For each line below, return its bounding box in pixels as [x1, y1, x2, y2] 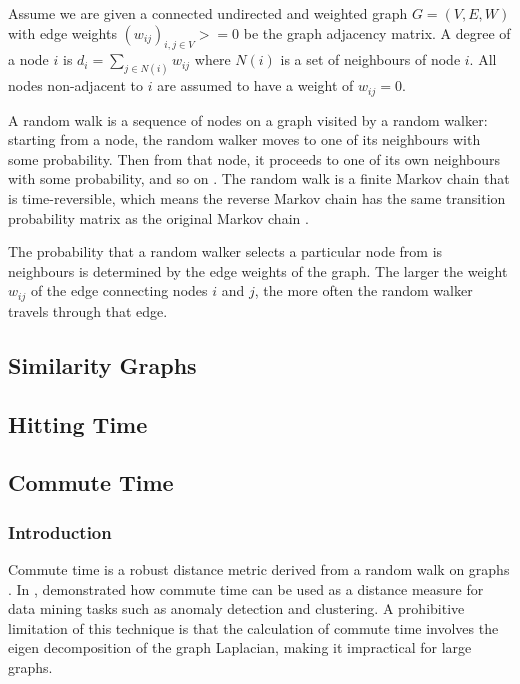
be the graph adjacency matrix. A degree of [243, 22, 511, 43]
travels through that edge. [8, 300, 168, 321]
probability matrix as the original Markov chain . [8, 207, 309, 228]
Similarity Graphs [8, 349, 197, 380]
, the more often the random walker [254, 280, 473, 301]
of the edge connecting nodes [30, 280, 208, 301]
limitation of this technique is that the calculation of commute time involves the [8, 617, 499, 638]
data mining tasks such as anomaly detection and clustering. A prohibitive [8, 598, 465, 619]
